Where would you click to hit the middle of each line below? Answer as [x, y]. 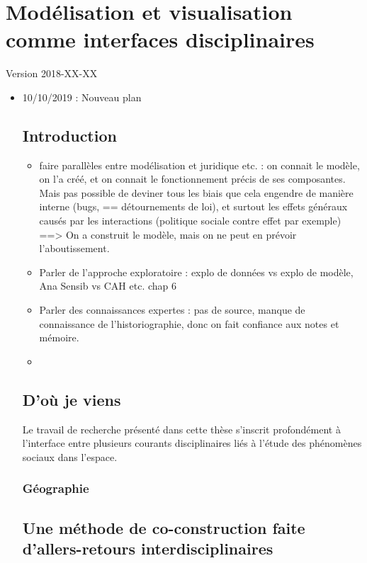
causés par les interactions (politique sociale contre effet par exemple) [190, 221]
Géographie [56, 488]
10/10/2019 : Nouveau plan [82, 97]
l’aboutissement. [74, 248]
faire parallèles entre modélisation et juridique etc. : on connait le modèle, [199, 165]
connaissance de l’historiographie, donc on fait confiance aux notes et [189, 323]
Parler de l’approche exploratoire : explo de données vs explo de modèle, [196, 272]
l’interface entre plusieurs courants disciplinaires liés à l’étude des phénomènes [192, 443]
